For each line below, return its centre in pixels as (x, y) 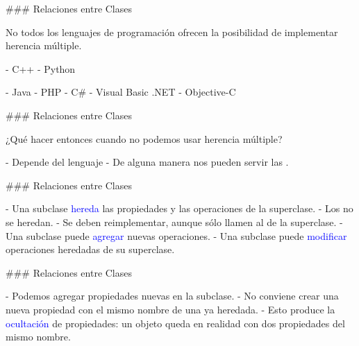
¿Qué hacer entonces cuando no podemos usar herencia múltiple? (144, 138)
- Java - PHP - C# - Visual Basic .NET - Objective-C (121, 92)
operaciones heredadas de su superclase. (90, 249)
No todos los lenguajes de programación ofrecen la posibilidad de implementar (172, 32)
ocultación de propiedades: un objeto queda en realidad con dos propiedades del (175, 323)
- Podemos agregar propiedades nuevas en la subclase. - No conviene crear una (172, 296)
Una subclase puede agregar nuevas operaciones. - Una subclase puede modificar (176, 235)
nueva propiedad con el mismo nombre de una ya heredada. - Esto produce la (170, 309)
